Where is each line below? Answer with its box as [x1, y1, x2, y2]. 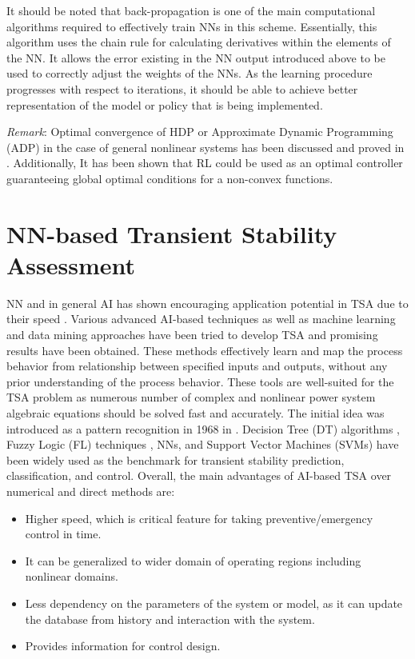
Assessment [6, 248, 136, 281]
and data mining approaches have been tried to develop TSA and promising [6, 326, 378, 343]
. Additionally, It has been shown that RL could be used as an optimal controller [6, 154, 403, 171]
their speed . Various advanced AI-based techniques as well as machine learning [6, 310, 396, 327]
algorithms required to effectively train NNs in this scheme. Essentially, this [6, 18, 377, 34]
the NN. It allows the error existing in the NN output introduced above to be [6, 49, 385, 66]
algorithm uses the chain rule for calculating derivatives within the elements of [6, 34, 391, 50]
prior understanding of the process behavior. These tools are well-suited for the [6, 373, 394, 389]
